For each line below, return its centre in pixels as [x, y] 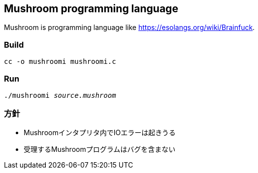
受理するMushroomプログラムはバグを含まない [100, 149]
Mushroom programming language [91, 9]
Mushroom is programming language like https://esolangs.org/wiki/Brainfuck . [129, 28]
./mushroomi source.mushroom [60, 95]
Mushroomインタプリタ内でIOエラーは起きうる [100, 132]
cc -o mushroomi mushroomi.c [60, 62]
